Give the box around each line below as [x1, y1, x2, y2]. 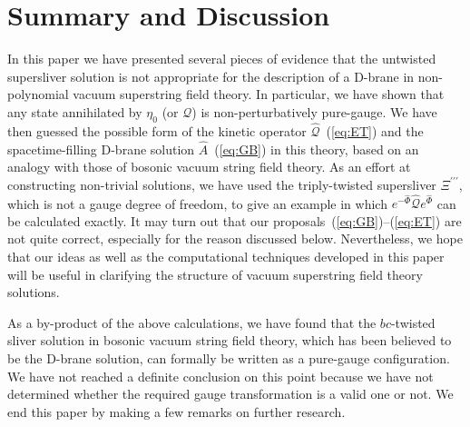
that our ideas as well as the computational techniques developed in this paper [7, 246, 445, 265]
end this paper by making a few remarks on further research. [7, 402, 346, 421]
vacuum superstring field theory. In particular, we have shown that [73, 84, 445, 104]
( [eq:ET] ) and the [326, 121, 424, 140]
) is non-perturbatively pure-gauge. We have [191, 102, 437, 121]
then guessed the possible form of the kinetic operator [7, 121, 307, 140]
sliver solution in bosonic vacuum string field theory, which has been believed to [7, 331, 452, 350]
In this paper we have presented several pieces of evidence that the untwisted [7, 49, 436, 68]
